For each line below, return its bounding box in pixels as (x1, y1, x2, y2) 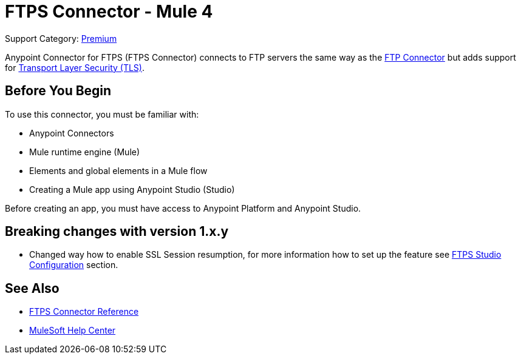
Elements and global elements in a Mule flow (29, 165, 208, 176)
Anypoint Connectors (29, 127, 114, 138)
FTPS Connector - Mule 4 (5, 1, 213, 22)
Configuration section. (29, 260, 118, 270)
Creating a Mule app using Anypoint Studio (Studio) (29, 184, 235, 195)
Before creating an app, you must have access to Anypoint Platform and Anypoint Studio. (5, 203, 361, 213)
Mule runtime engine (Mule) (29, 146, 140, 157)
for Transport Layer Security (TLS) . (5, 62, 145, 73)
